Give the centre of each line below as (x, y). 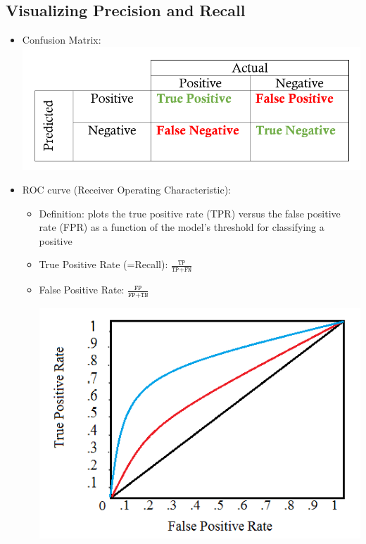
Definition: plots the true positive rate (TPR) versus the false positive (190, 213)
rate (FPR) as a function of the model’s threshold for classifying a (182, 227)
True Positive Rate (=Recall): (103, 264)
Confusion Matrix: (62, 40)
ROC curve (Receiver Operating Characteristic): (126, 190)
